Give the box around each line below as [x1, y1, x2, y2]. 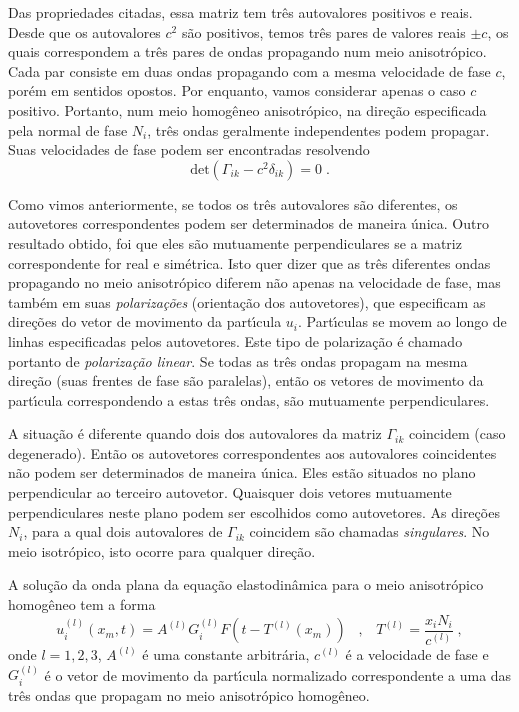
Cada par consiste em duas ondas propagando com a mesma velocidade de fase [8, 60, 491, 81]
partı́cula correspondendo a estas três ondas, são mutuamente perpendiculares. [8, 389, 490, 410]
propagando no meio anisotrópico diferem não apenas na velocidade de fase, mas [8, 272, 501, 293]
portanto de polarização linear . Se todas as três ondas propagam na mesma [8, 350, 468, 371]
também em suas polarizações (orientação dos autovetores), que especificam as [8, 291, 486, 312]
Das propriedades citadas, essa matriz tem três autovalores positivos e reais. [8, 2, 473, 22]
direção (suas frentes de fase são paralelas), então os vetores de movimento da [8, 370, 484, 391]
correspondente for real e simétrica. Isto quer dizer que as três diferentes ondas [8, 252, 491, 273]
